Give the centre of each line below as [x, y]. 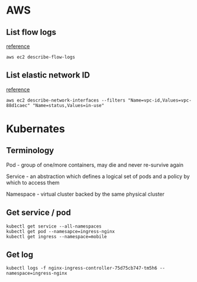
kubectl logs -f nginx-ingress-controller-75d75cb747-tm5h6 [82, 268]
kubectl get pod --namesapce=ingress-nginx [61, 231]
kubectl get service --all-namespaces [54, 226]
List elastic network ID [48, 75]
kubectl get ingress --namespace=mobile [57, 236]
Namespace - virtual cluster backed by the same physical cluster [85, 194]
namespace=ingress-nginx [37, 273]
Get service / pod [38, 213]
